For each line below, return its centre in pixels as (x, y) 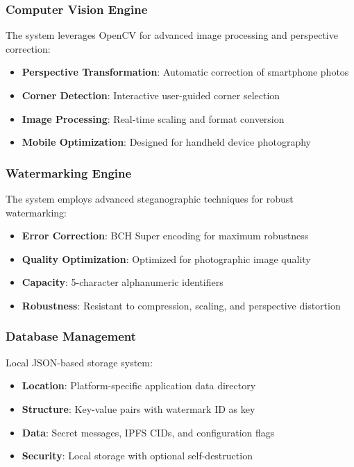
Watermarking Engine (69, 172)
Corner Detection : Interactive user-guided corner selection (151, 95)
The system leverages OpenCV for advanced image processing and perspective (172, 35)
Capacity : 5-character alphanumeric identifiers (123, 282)
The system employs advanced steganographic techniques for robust (150, 198)
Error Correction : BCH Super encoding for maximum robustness (165, 236)
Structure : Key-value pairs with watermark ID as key (138, 408)
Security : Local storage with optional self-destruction (137, 456)
